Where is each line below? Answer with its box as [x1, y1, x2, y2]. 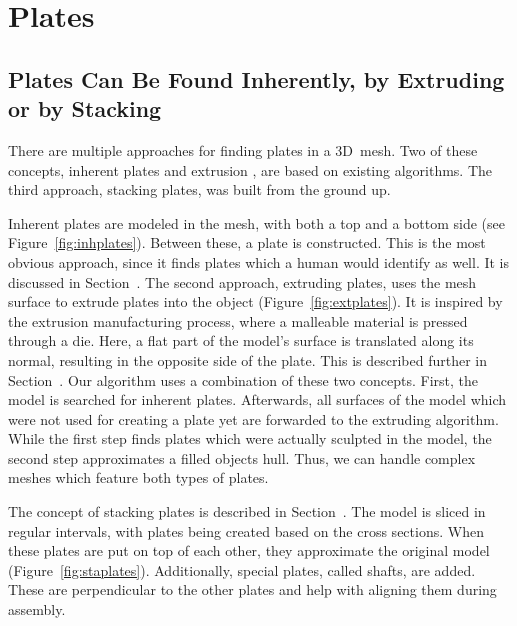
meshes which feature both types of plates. [8, 467, 269, 488]
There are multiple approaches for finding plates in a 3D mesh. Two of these [8, 139, 478, 160]
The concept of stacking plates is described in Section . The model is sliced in [8, 501, 486, 522]
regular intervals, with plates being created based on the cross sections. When [8, 520, 484, 541]
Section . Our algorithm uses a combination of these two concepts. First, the [8, 369, 479, 390]
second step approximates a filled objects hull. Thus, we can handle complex [8, 447, 476, 468]
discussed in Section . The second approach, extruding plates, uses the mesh [8, 271, 477, 292]
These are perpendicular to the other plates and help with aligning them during [8, 579, 497, 600]
